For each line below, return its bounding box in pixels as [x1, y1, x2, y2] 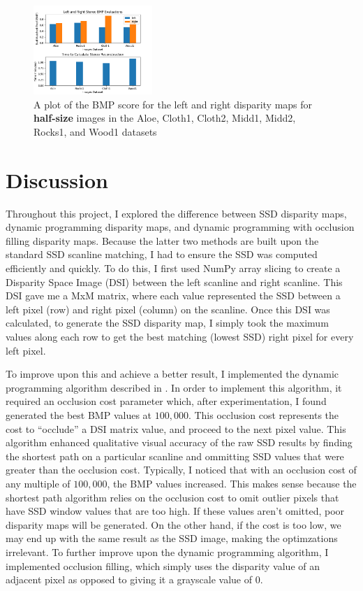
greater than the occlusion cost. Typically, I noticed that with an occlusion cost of [6, 462, 357, 477]
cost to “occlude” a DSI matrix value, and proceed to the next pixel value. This [6, 421, 346, 436]
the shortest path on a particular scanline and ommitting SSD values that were [6, 448, 344, 463]
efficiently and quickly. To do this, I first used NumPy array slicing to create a [6, 261, 341, 276]
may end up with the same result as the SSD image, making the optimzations [6, 531, 338, 546]
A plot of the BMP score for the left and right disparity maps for [34, 97, 313, 111]
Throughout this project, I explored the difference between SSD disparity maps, [6, 206, 347, 220]
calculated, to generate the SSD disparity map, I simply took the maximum [6, 315, 329, 330]
